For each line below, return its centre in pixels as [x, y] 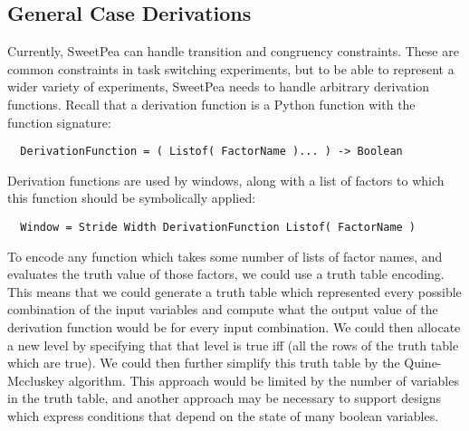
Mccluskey [36, 380]
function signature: [59, 122]
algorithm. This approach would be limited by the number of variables [263, 380]
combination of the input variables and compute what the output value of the [223, 309]
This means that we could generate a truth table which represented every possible [234, 291]
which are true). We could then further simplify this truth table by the [204, 363]
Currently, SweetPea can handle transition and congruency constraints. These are [233, 51]
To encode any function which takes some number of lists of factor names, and [225, 256]
